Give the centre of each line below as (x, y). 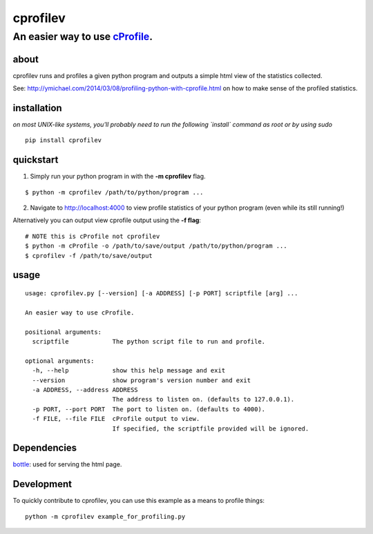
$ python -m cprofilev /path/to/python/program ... (114, 192)
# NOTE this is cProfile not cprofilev (93, 236)
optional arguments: (60, 361)
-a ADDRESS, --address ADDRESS (85, 389)
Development (42, 484)
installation (37, 108)
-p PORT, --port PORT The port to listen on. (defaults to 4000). (149, 409)
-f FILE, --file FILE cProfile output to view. (116, 419)
